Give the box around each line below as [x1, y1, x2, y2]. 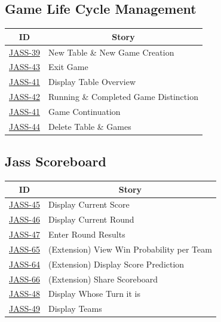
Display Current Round [48, 213, 134, 226]
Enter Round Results [48, 228, 125, 241]
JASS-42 [9, 90, 40, 103]
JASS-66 [9, 272, 40, 285]
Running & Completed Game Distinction [48, 90, 198, 103]
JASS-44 [9, 120, 40, 132]
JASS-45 [9, 198, 40, 211]
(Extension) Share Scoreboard [48, 272, 158, 285]
